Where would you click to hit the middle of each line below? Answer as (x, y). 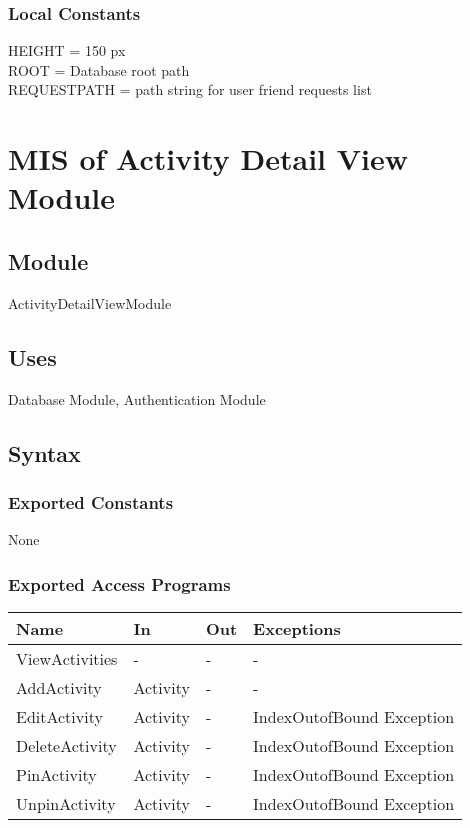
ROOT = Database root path (99, 69)
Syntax (44, 452)
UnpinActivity (66, 803)
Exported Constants (91, 501)
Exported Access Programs (119, 583)
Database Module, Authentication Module (137, 398)
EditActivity (59, 716)
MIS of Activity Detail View (208, 158)
